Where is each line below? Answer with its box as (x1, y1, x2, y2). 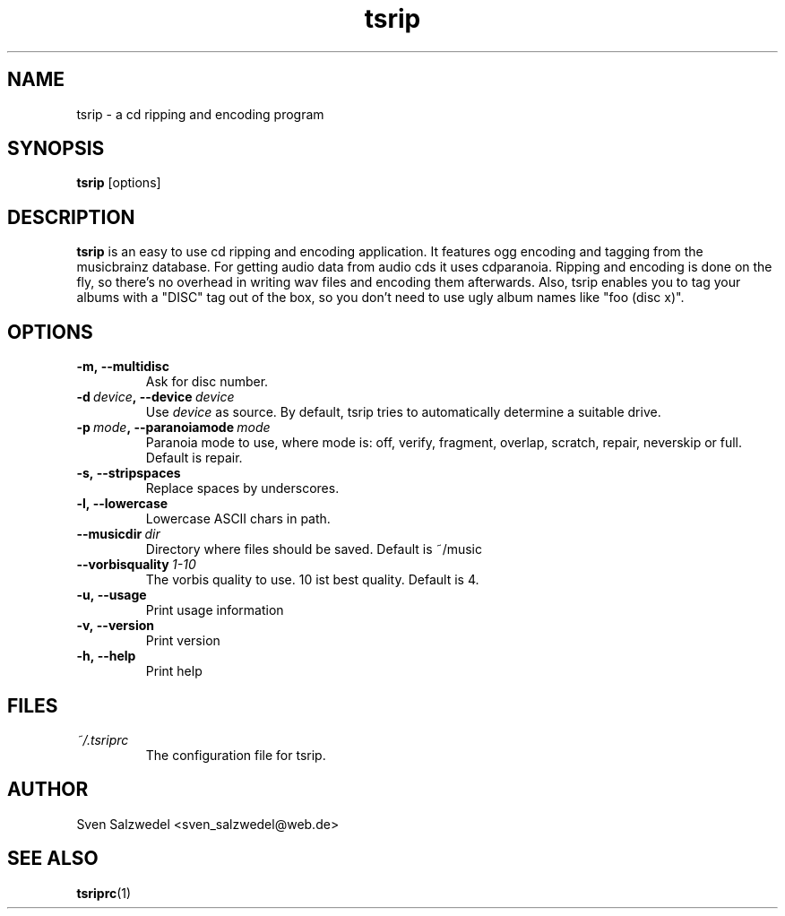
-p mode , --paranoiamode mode (76, 419, 271, 436)
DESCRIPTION (7, 205, 135, 229)
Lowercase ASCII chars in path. (145, 511, 331, 527)
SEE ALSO (7, 847, 99, 870)
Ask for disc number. (145, 374, 269, 390)
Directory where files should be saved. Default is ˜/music (145, 541, 483, 557)
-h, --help (76, 648, 136, 664)
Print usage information (145, 602, 284, 618)
